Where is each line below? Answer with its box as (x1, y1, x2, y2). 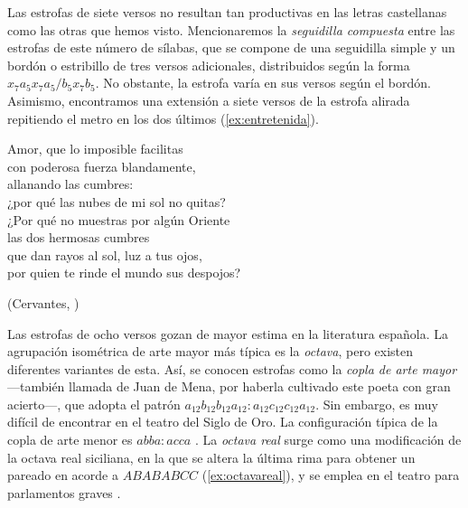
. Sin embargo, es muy (315, 394, 438, 413)
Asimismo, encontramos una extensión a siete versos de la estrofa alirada (7, 90, 410, 109)
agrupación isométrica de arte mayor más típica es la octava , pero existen (7, 342, 414, 361)
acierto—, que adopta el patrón (7, 394, 181, 413)
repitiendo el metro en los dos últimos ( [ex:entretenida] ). (7, 108, 319, 127)
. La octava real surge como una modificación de (194, 430, 462, 449)
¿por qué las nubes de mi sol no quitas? (7, 192, 226, 211)
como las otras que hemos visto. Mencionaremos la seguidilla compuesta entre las (7, 20, 455, 39)
